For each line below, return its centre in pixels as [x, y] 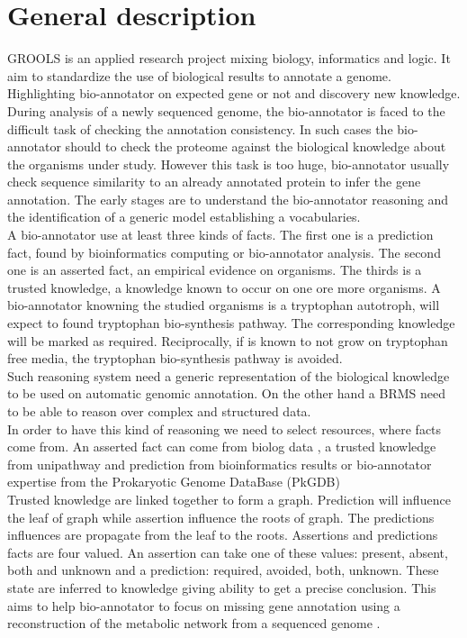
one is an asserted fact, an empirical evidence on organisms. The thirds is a [215, 270]
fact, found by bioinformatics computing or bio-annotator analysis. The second [224, 252]
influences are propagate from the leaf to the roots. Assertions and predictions [223, 535]
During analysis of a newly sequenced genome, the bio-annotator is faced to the [226, 110]
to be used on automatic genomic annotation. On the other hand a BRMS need [227, 393]
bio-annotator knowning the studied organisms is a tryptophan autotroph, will [224, 305]
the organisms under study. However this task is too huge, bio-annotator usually [229, 164]
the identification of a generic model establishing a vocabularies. [184, 217]
